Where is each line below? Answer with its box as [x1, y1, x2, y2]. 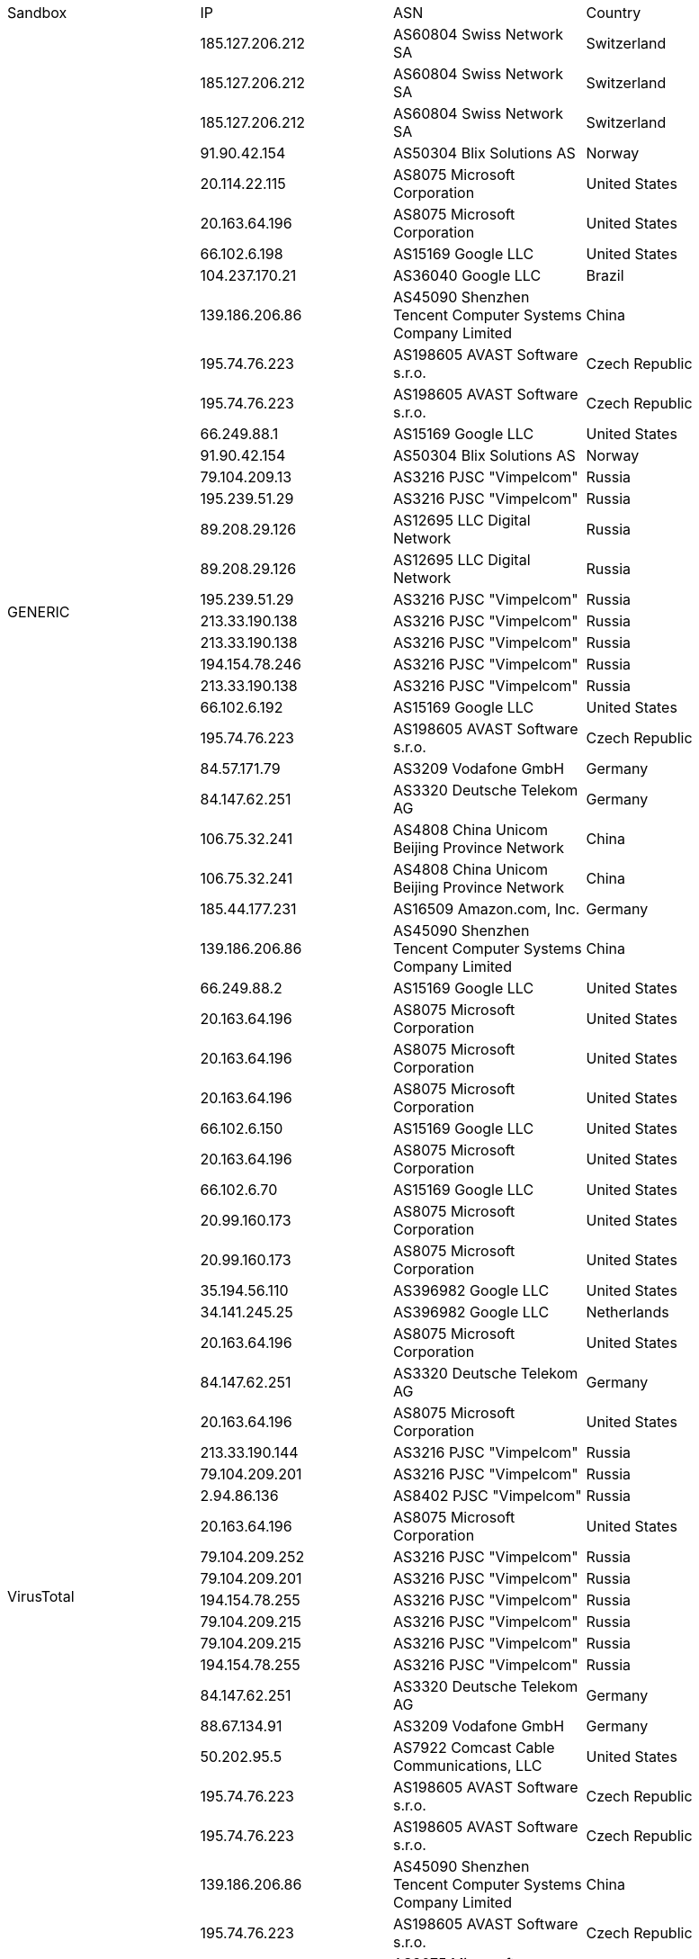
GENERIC [7, 603, 70, 621]
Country [586, 4, 641, 22]
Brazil [586, 266, 624, 284]
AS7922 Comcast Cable [393, 1739, 555, 1757]
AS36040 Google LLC [393, 266, 542, 284]
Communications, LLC [393, 1757, 542, 1775]
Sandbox [7, 4, 67, 22]
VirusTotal [7, 1587, 75, 1605]
